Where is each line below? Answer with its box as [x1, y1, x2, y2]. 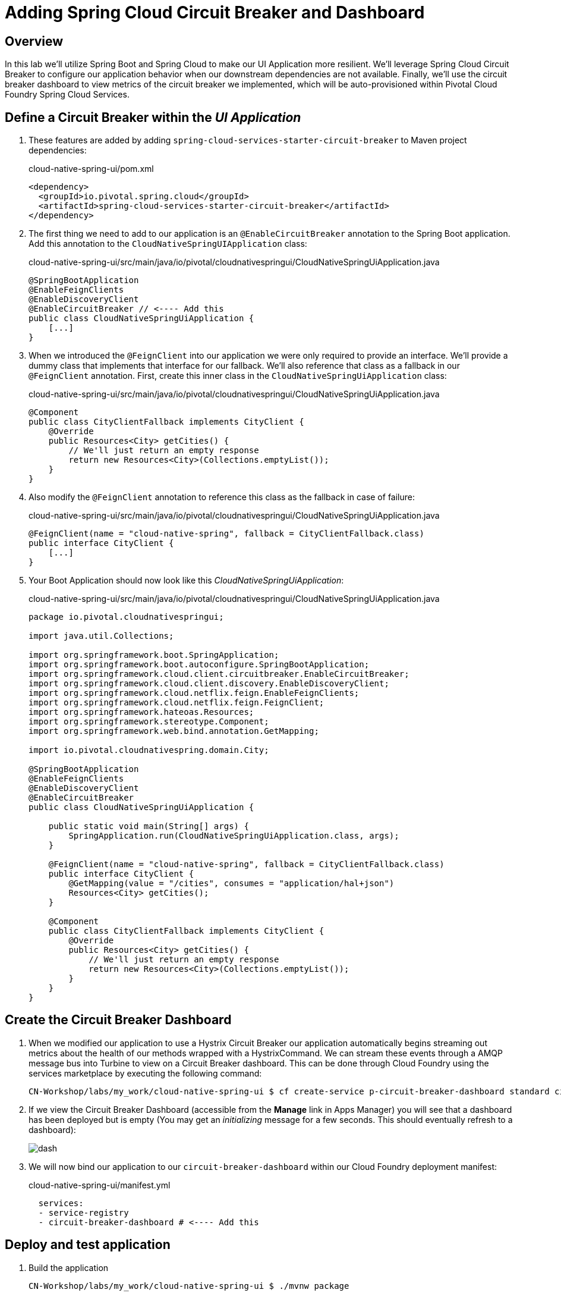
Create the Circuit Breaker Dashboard [5, 1012, 232, 1028]
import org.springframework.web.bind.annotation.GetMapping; [29, 726, 319, 736]
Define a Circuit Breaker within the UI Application [5, 109, 301, 125]
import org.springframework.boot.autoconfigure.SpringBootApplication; [29, 660, 370, 670]
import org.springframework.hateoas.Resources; [29, 707, 254, 717]
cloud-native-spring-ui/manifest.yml [29, 1179, 171, 1190]
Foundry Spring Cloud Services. [5, 89, 130, 100]
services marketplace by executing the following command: [29, 1068, 262, 1078]
